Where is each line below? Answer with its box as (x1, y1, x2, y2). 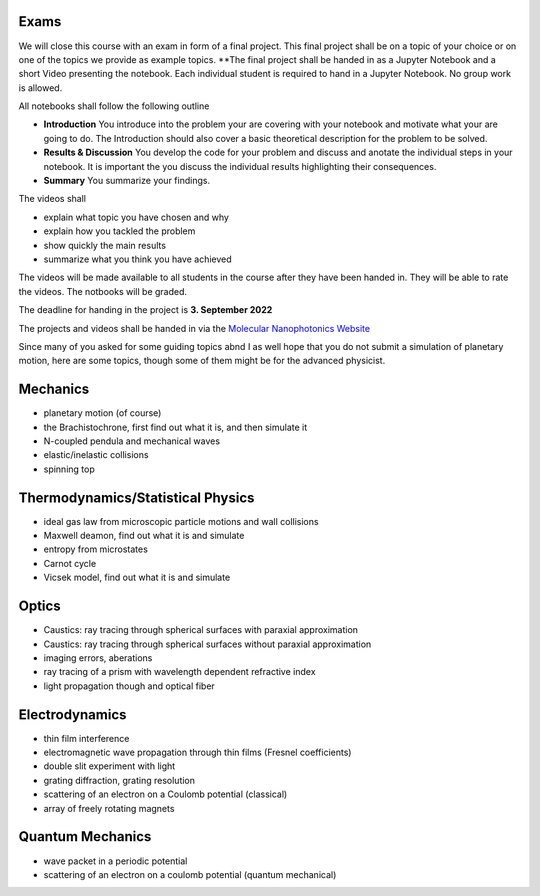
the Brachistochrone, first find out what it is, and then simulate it (43, 421, 308, 433)
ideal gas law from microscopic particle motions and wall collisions (43, 515, 319, 527)
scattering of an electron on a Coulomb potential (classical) (43, 788, 288, 800)
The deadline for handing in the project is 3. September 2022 (18, 304, 273, 316)
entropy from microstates (43, 543, 149, 555)
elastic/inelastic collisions (43, 449, 149, 461)
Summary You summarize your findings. (43, 175, 210, 187)
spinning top (43, 463, 95, 475)
